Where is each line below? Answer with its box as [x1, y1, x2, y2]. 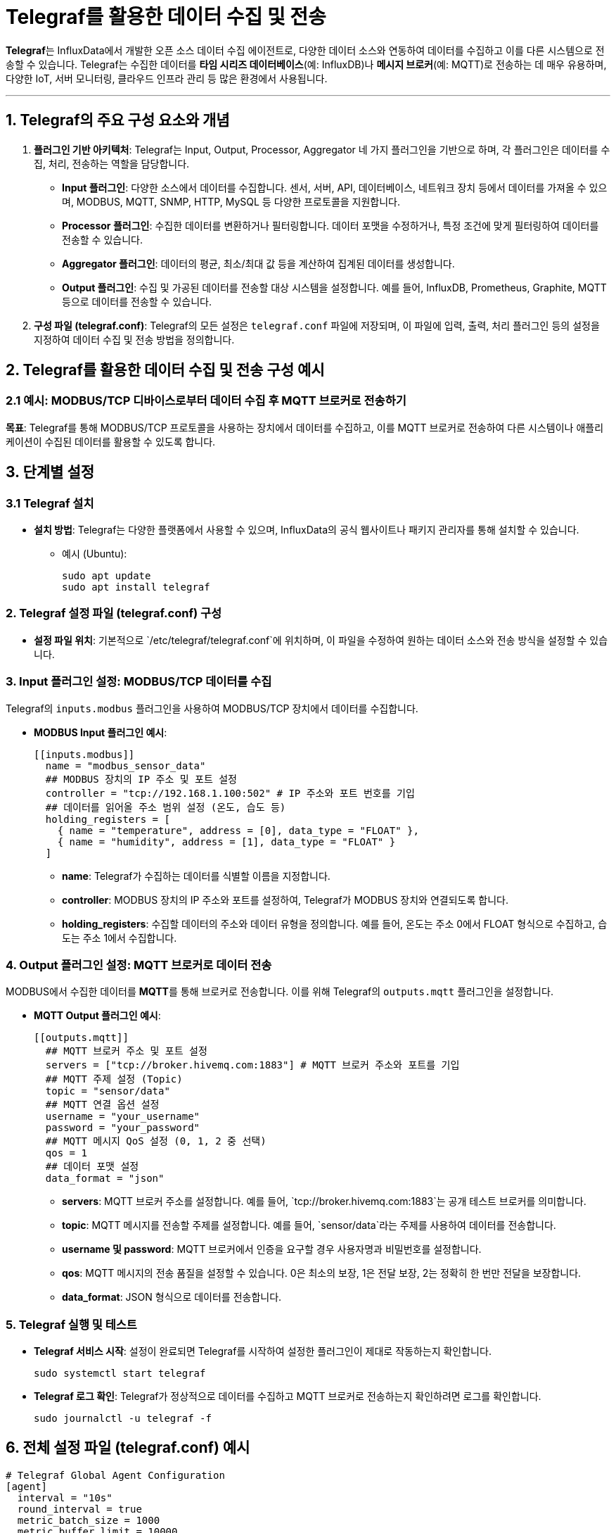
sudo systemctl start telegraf [34, 1368, 206, 1380]
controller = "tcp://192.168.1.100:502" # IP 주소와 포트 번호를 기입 [45, 787, 415, 799]
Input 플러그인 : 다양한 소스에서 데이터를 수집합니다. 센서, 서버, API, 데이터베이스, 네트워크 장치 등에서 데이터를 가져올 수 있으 [62, 181, 608, 194]
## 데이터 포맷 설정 [45, 1161, 139, 1173]
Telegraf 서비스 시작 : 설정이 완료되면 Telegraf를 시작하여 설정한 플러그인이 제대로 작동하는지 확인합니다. [34, 1345, 492, 1358]
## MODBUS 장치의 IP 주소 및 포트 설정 [45, 773, 237, 785]
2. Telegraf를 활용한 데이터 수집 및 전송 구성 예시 [6, 361, 325, 379]
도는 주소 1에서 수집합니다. [62, 931, 177, 944]
